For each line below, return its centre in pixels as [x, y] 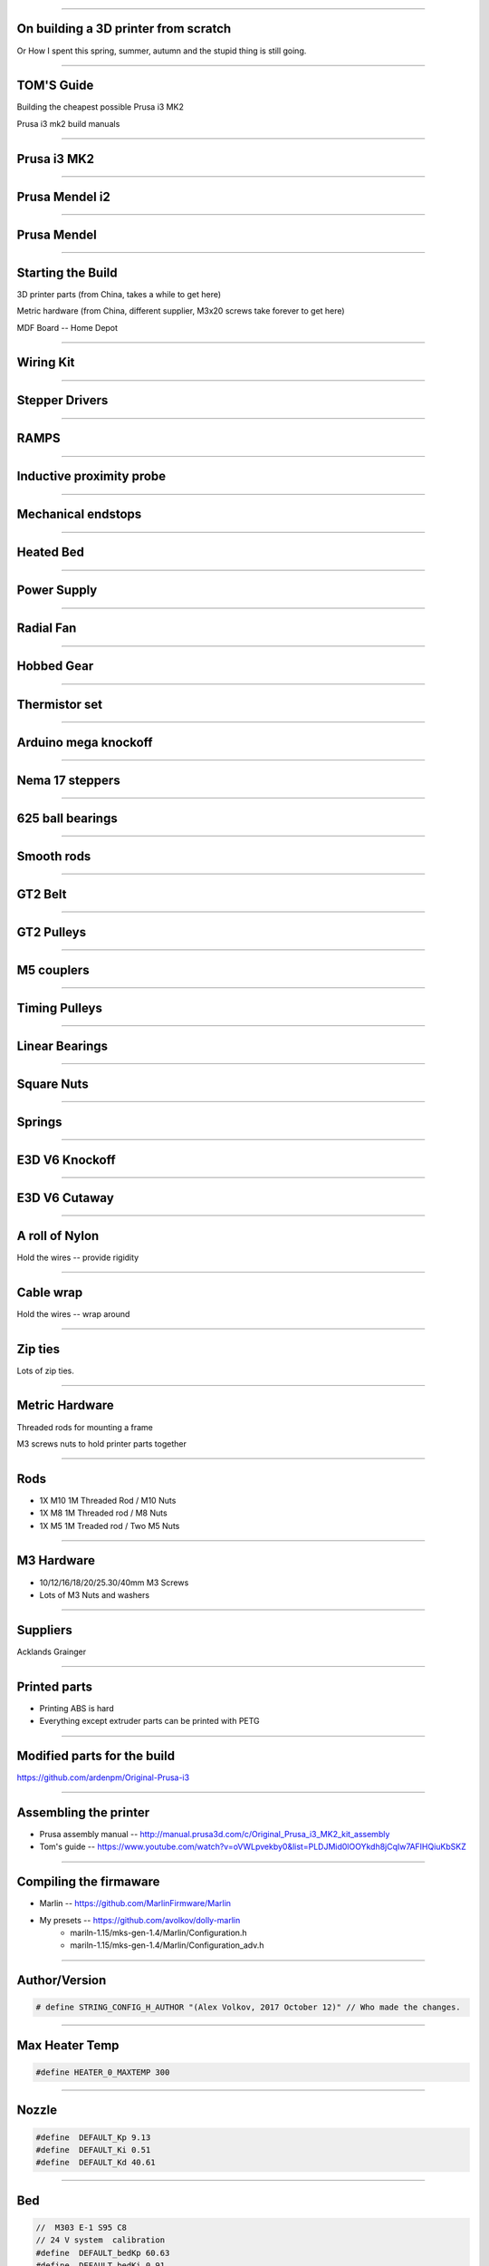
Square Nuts [53, 1084]
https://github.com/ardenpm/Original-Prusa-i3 [103, 1777]
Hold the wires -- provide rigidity [78, 1257]
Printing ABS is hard [77, 1708]
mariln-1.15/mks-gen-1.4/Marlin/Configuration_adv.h [167, 1945]
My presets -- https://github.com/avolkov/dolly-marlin [140, 1920]
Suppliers [44, 1630]
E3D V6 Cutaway [66, 1198]
